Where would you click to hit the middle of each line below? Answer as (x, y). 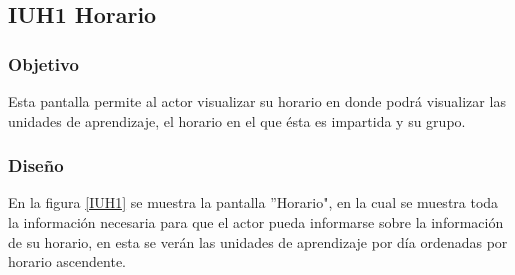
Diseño (36, 165)
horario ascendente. (67, 261)
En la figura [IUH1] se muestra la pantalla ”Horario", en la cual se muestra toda (253, 202)
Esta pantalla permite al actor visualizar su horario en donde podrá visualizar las (257, 101)
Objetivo (43, 63)
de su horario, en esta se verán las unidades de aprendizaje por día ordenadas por (258, 241)
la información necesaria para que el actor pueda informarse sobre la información (256, 222)
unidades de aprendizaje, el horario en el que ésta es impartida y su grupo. (237, 120)
